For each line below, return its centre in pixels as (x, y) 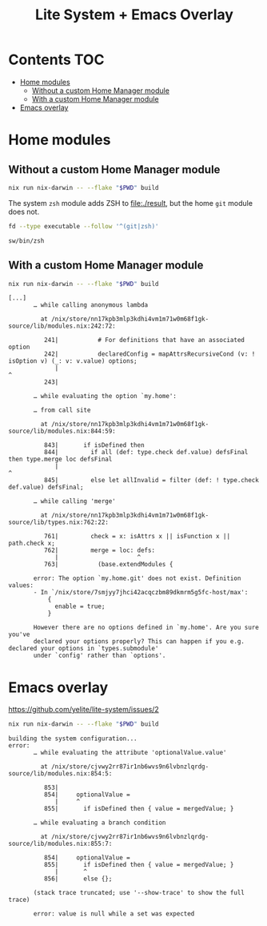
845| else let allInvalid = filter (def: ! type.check (151, 481)
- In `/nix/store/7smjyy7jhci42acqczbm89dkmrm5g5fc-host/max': (141, 593)
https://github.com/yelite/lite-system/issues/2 (84, 710)
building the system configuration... (73, 739)
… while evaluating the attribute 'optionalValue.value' (130, 753)
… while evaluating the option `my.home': (105, 397)
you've (19, 634)
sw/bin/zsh (26, 241)
